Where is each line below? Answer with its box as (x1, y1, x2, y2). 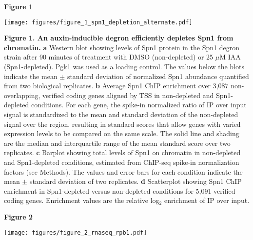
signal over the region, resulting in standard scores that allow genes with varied (4, 119, 241, 129)
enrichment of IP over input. (164, 195, 250, 205)
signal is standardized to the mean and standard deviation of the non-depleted (4, 109, 238, 119)
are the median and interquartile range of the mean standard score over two (4, 138, 231, 148)
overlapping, (4, 90, 40, 100)
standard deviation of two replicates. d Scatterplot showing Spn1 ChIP (29, 176, 242, 186)
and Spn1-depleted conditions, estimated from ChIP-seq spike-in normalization (4, 157, 239, 167)
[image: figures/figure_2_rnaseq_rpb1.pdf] (4, 229, 147, 236)
